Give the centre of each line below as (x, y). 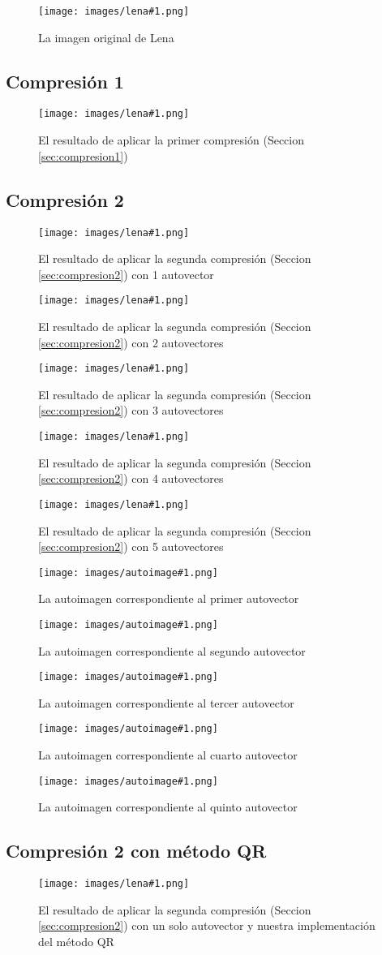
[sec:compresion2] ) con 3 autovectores (131, 410)
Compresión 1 (65, 81)
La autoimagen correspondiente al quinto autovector (168, 807)
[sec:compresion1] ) (83, 155)
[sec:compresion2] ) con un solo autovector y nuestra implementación (207, 925)
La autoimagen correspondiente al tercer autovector (166, 702)
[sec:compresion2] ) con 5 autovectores (131, 546)
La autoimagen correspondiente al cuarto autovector (168, 755)
